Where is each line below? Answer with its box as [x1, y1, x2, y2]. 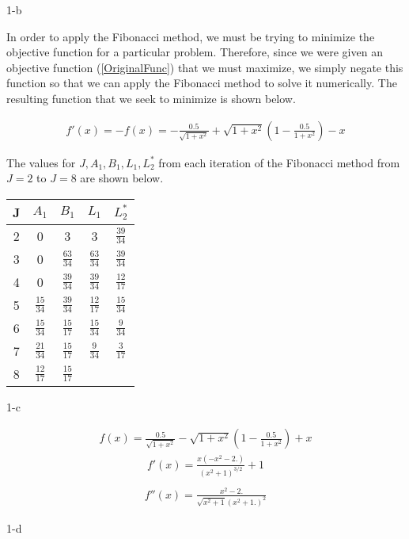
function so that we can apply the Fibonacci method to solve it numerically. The [6, 75, 397, 91]
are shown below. [80, 170, 164, 186]
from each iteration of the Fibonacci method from [158, 154, 400, 170]
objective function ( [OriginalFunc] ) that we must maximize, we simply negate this [6, 59, 403, 75]
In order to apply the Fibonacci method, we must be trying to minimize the [6, 28, 375, 44]
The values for [6, 154, 76, 170]
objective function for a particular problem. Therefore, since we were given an [6, 44, 383, 60]
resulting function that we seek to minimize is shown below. [6, 90, 296, 106]
